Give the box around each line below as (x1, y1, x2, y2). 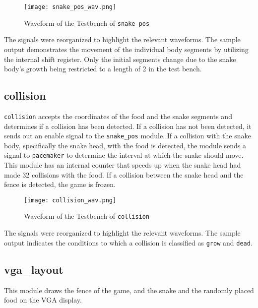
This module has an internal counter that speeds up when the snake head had (4, 160, 241, 170)
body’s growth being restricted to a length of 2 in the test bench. (4, 63, 202, 74)
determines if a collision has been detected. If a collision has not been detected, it (4, 121, 252, 131)
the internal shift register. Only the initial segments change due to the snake (4, 54, 236, 64)
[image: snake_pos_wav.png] (24, 3, 117, 10)
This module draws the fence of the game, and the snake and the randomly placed (4, 285, 254, 295)
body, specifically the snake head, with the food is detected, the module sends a (4, 140, 247, 150)
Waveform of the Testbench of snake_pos (24, 17, 150, 28)
